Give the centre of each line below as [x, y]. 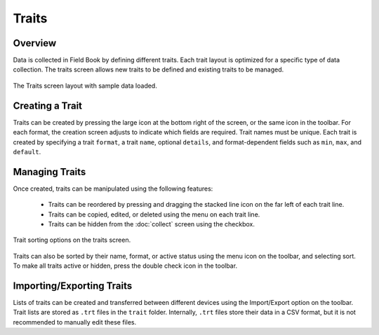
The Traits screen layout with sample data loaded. [85, 86]
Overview [35, 43]
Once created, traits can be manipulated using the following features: [113, 189]
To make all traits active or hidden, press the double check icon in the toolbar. [125, 266]
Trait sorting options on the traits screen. [72, 240]
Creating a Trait [48, 105]
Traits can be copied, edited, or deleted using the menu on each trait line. [154, 214]
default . [27, 151]
